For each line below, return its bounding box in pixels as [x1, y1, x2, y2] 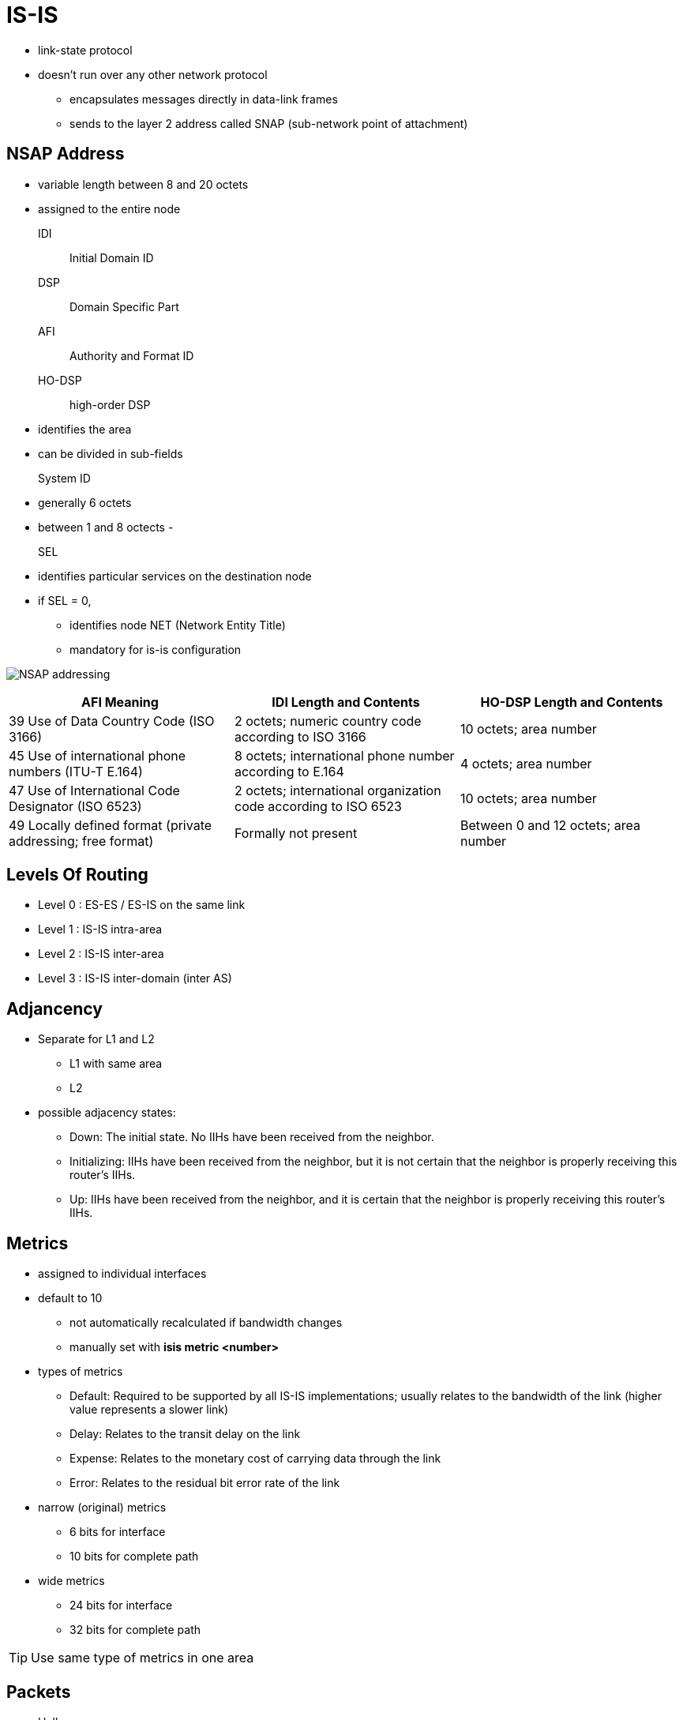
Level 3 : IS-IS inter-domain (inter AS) [38, 971, 232, 986]
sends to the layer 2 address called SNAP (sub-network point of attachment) [69, 116, 468, 130]
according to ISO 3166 [234, 728, 366, 745]
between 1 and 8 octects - [38, 520, 174, 534]
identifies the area [38, 422, 132, 436]
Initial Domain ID [69, 250, 154, 265]
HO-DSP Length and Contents [480, 693, 663, 710]
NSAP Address [6, 144, 125, 164]
